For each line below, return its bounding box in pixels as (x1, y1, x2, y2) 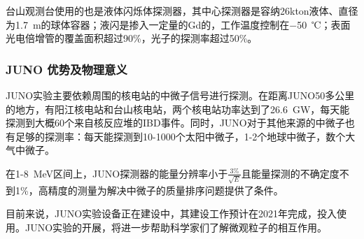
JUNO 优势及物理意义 (6, 60, 127, 78)
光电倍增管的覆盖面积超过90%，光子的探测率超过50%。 (6, 31, 258, 45)
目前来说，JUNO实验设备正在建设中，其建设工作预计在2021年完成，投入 (6, 206, 337, 221)
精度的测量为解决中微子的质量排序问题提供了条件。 (48, 182, 283, 197)
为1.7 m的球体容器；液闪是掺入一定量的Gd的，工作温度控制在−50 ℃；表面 (6, 17, 351, 31)
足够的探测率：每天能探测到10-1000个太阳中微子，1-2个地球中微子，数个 (15, 129, 346, 143)
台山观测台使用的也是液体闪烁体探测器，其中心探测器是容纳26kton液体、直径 (6, 3, 358, 17)
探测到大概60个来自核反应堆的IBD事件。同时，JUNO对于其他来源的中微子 (6, 115, 345, 130)
